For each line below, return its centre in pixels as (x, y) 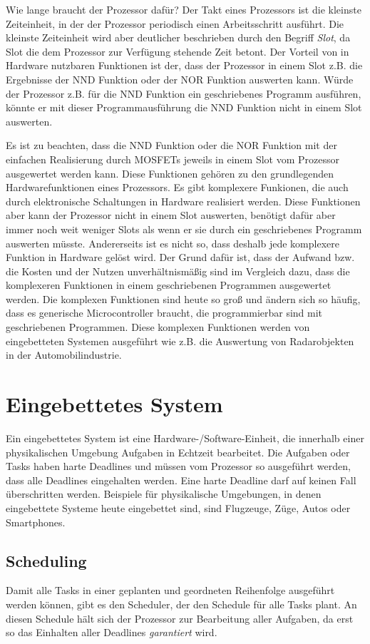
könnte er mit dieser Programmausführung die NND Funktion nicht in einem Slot (184, 107)
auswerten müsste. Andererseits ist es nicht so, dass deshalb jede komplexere (173, 243)
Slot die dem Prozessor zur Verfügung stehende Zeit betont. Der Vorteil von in (178, 51)
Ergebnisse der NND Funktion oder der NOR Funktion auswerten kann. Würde (180, 79)
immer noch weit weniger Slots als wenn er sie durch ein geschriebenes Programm (184, 229)
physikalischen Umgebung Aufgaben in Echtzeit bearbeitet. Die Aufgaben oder (178, 452)
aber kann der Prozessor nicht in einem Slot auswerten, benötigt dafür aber (171, 215)
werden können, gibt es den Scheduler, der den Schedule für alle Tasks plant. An (181, 604)
